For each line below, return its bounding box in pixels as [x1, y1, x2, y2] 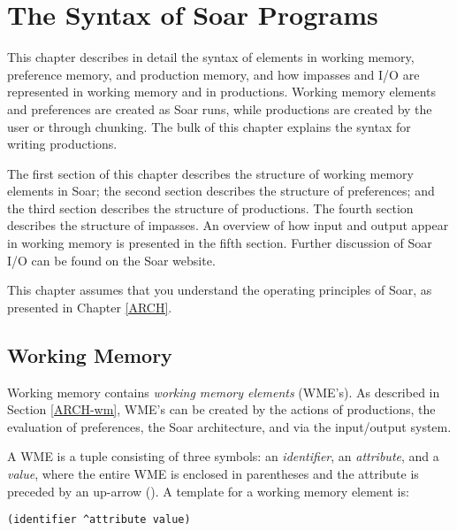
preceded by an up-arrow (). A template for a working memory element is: [7, 481, 409, 500]
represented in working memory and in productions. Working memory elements [7, 82, 437, 101]
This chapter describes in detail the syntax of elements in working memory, [7, 48, 415, 66]
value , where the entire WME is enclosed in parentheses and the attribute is [7, 465, 419, 483]
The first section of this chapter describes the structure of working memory [7, 164, 414, 182]
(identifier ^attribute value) [7, 513, 191, 527]
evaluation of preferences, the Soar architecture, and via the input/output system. [7, 417, 452, 435]
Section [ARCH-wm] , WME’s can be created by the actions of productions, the [7, 400, 436, 419]
